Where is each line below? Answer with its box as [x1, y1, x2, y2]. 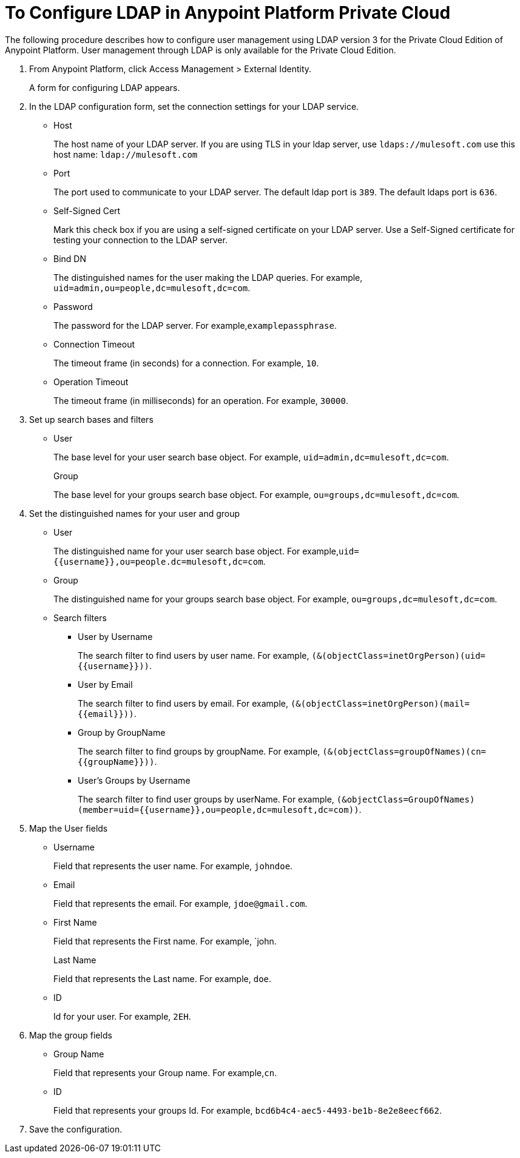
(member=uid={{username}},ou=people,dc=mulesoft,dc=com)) [78, 804, 359, 815]
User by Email [78, 679, 133, 690]
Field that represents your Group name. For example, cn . [53, 1067, 277, 1078]
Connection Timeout [53, 338, 135, 349]
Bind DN [53, 253, 86, 264]
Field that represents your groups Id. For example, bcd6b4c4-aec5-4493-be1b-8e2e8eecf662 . [53, 1105, 442, 1116]
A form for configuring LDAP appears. [29, 82, 180, 93]
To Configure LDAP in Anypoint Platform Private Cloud [5, 2, 451, 23]
